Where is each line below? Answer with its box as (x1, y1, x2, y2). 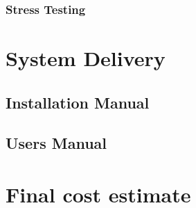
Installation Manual (6, 91, 150, 113)
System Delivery (6, 44, 166, 72)
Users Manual (6, 132, 107, 154)
